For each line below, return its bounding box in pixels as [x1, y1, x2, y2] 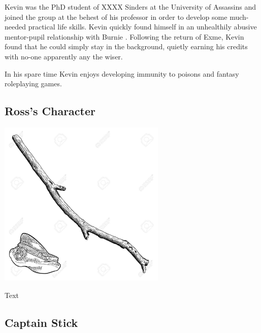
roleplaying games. [5, 78, 62, 89]
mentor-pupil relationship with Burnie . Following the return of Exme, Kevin [5, 31, 244, 42]
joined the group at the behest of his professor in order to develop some [5, 11, 227, 22]
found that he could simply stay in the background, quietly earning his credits [5, 41, 248, 52]
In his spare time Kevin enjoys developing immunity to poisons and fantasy [5, 68, 239, 79]
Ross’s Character [5, 103, 95, 119]
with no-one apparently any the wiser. [5, 51, 123, 61]
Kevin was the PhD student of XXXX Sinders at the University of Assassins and [5, 2, 256, 12]
